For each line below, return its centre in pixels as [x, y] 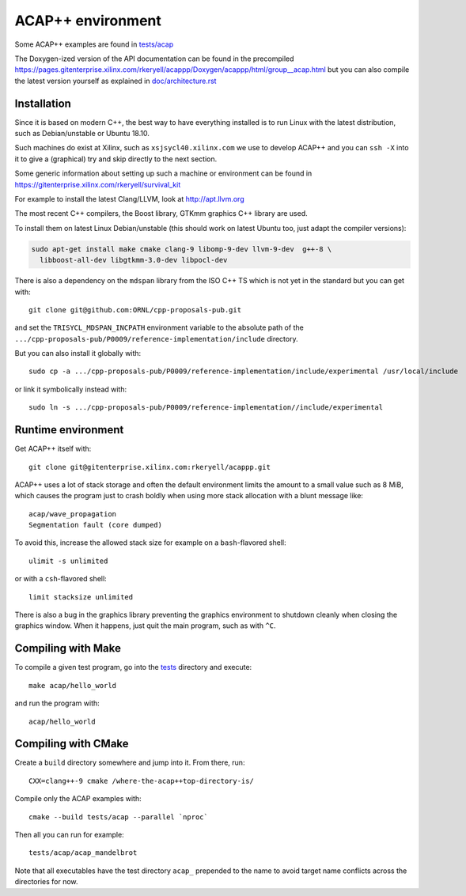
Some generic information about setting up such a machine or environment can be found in [163, 173]
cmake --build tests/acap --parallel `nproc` [119, 817]
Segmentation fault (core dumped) [95, 525]
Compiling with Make [68, 648]
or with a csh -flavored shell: [61, 579]
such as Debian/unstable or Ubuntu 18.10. [82, 134]
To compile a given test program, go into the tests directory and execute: [133, 667]
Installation [43, 103]
